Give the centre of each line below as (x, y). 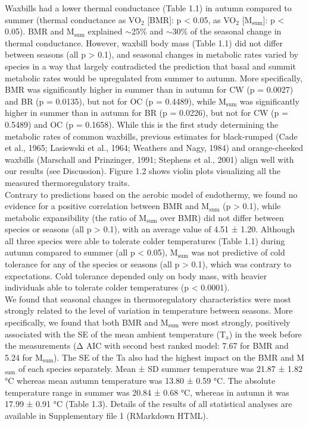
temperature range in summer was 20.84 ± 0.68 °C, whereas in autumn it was (147, 392)
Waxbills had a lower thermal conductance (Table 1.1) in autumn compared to (148, 8)
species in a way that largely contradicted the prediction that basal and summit (150, 66)
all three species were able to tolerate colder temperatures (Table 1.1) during (145, 240)
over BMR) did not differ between (222, 217)
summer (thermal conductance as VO (73, 19)
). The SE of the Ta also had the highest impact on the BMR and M (179, 357)
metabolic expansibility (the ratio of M (76, 217)
